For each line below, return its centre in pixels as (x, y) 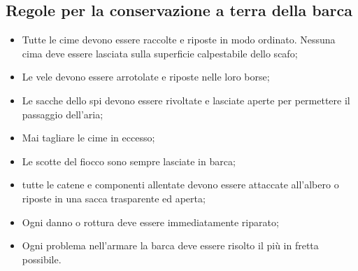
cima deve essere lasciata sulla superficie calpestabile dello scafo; (160, 53)
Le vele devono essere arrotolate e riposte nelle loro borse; (146, 77)
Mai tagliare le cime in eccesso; (88, 138)
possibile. (42, 259)
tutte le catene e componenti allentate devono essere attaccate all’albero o (180, 185)
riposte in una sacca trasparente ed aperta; (114, 198)
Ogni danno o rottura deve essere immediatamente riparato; (150, 222)
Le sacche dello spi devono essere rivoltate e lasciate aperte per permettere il (186, 100)
